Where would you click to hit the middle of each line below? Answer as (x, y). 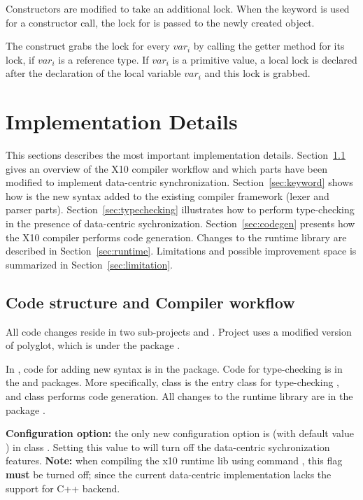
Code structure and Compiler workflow (150, 302)
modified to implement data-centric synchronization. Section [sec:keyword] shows (179, 182)
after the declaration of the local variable (93, 73)
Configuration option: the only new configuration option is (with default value (180, 433)
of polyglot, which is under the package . (93, 345)
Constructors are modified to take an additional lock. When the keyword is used (178, 8)
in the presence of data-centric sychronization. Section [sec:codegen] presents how (180, 223)
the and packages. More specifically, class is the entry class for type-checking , (172, 382)
